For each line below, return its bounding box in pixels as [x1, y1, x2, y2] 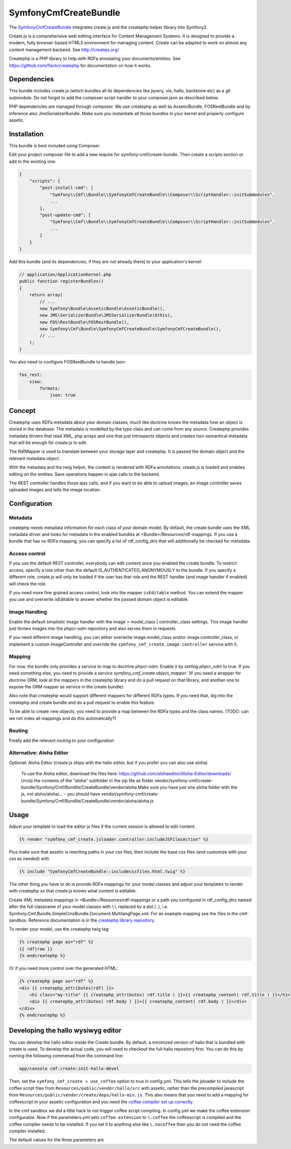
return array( [29, 292, 63, 298]
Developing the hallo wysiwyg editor [9, 1027, 122, 1035]
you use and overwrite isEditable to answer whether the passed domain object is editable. [9, 597, 189, 602]
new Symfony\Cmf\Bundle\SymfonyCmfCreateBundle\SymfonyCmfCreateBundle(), [39, 326, 222, 332]
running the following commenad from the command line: [9, 1053, 124, 1059]
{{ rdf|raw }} [19, 946, 53, 952]
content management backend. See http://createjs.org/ [9, 47, 119, 52]
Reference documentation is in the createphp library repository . [28, 917, 155, 923]
